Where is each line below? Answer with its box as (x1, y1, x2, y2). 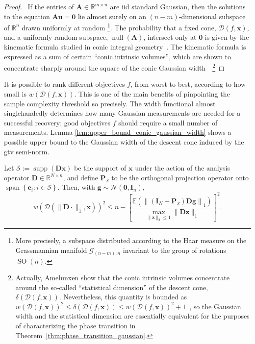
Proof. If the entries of (4, 1, 74, 11)
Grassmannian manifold (15, 245, 87, 255)
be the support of (74, 163, 127, 173)
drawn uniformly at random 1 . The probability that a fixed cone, (22, 21, 216, 32)
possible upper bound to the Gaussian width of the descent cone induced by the (4, 137, 244, 147)
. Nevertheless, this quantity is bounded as (59, 292, 187, 302)
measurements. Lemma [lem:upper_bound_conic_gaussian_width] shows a (4, 127, 231, 137)
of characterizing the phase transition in (15, 320, 136, 331)
